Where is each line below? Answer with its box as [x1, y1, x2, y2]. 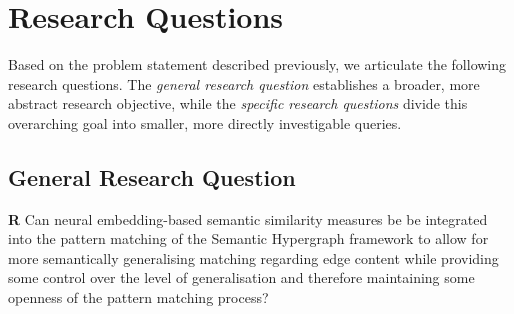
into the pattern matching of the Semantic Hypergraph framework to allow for [8, 228, 489, 249]
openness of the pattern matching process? [8, 287, 269, 308]
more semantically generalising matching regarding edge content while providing [8, 247, 499, 268]
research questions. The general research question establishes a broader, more [8, 73, 480, 94]
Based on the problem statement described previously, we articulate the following [8, 54, 507, 75]
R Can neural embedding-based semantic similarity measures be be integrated [8, 208, 488, 229]
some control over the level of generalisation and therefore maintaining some [8, 267, 475, 288]
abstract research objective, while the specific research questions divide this [8, 93, 468, 114]
